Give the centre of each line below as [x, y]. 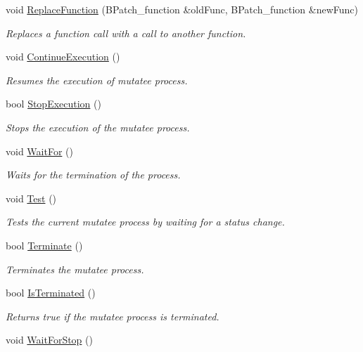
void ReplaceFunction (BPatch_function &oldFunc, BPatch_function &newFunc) [182, 9]
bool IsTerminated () [51, 293]
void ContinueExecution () [63, 57]
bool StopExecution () [53, 104]
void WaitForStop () [49, 340]
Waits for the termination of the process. [93, 175]
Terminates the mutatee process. [75, 269]
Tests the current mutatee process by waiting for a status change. [145, 222]
